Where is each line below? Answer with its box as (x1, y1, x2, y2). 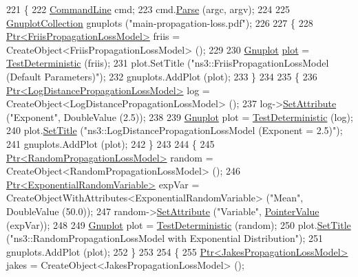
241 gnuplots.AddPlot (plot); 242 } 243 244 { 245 (6, 136, 215, 151)
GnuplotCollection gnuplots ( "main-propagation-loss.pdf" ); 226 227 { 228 (6, 15, 313, 30)
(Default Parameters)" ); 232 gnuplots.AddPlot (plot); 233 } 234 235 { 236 (6, 69, 317, 83)
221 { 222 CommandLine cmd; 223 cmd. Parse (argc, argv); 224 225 (6, 2, 291, 16)
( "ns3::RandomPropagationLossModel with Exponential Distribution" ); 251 (6, 231, 323, 245)
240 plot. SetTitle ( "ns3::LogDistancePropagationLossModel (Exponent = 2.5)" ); (6, 123, 343, 137)
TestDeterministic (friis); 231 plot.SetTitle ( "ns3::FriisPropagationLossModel (6, 56, 329, 70)
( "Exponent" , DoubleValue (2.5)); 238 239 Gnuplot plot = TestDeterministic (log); (6, 109, 353, 124)
